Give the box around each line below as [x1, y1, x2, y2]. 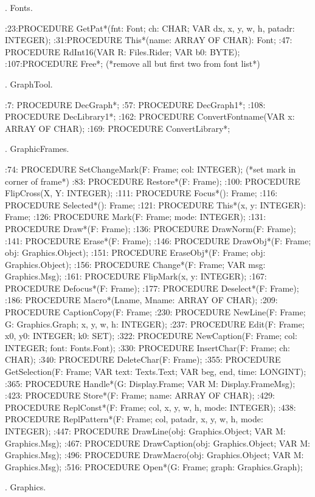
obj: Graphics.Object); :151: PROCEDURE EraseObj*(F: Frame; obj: [5, 246, 266, 259]
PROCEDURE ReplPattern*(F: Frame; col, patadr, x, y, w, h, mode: [5, 413, 263, 425]
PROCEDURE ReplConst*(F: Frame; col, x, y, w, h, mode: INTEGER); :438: [5, 400, 296, 413]
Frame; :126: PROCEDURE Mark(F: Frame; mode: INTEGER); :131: [5, 210, 266, 223]
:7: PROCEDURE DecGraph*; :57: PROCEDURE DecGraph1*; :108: [5, 98, 266, 111]
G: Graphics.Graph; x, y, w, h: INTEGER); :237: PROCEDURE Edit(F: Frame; [5, 317, 305, 330]
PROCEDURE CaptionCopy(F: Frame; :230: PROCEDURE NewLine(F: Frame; [5, 306, 306, 318]
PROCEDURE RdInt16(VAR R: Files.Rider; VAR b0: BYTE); [5, 45, 240, 58]
